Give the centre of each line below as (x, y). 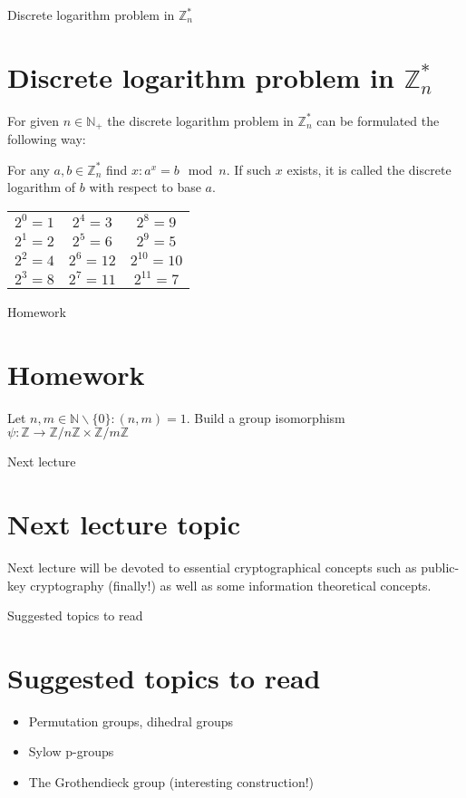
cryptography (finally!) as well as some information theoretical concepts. (231, 585)
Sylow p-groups (71, 751)
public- (440, 567)
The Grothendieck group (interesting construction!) (171, 782)
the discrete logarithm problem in (200, 120)
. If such (249, 169)
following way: (47, 139)
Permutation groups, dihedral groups (131, 721)
